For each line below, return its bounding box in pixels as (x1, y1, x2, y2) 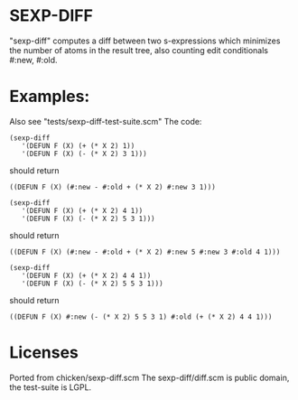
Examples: (9, 87, 90, 107)
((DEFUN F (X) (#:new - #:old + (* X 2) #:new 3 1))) (9, 182, 217, 191)
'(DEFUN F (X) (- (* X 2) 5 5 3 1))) (21, 279, 164, 288)
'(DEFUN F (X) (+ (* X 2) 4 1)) (21, 206, 144, 215)
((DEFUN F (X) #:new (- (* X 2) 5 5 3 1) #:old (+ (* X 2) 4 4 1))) (9, 312, 273, 321)
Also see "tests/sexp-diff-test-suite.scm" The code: (9, 116, 202, 126)
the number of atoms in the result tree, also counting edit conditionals (9, 44, 269, 55)
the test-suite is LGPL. (9, 381, 92, 393)
